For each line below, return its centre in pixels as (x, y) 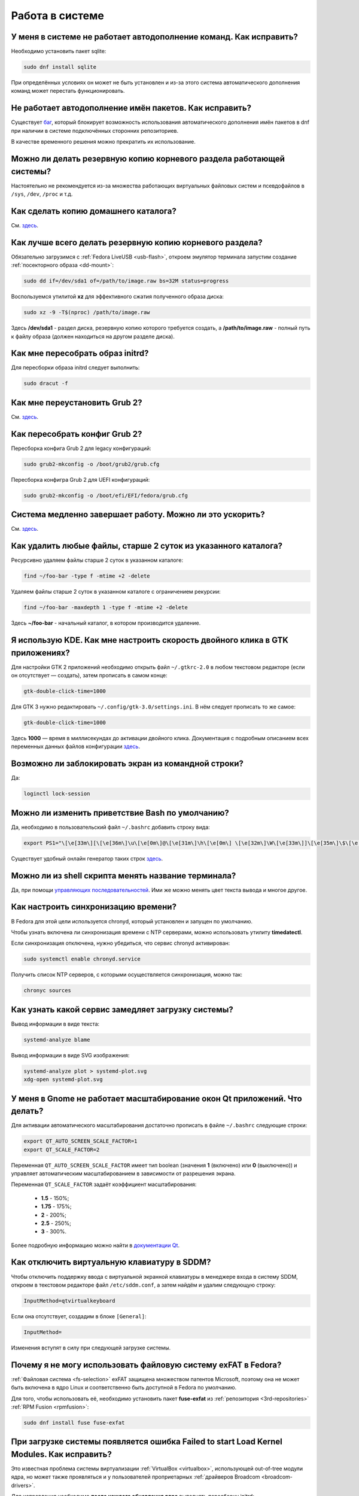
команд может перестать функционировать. (68, 91)
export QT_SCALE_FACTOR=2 (62, 1150)
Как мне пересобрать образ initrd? (80, 353)
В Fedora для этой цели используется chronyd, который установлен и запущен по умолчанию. (132, 921)
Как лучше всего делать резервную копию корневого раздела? (137, 242)
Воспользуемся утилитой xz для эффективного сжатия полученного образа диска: (118, 297)
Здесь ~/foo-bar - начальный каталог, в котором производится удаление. (106, 623)
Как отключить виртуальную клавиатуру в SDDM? (111, 1262)
